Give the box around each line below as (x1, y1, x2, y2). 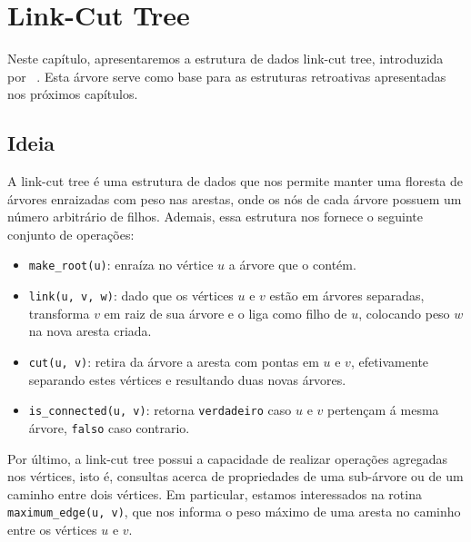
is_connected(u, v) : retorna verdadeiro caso (28, 400, 292, 419)
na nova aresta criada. (28, 321, 152, 340)
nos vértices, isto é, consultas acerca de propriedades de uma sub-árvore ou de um (7, 467, 464, 486)
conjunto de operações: (7, 224, 135, 243)
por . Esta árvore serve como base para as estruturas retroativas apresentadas (7, 66, 446, 85)
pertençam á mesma (326, 400, 439, 419)
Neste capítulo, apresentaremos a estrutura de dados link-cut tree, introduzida (7, 49, 444, 68)
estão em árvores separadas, (269, 286, 425, 305)
